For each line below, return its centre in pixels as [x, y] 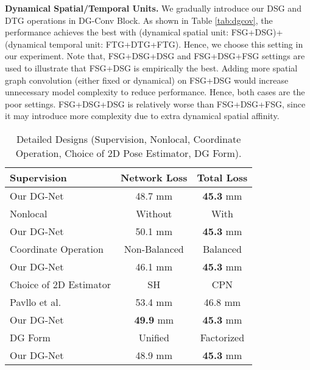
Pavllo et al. [36, 302]
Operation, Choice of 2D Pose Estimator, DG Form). [129, 153]
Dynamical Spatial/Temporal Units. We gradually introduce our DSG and [153, 8]
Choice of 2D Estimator [60, 284]
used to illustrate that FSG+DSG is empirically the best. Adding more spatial [151, 67]
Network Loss [154, 177]
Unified [154, 337]
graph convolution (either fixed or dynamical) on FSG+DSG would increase [147, 80]
